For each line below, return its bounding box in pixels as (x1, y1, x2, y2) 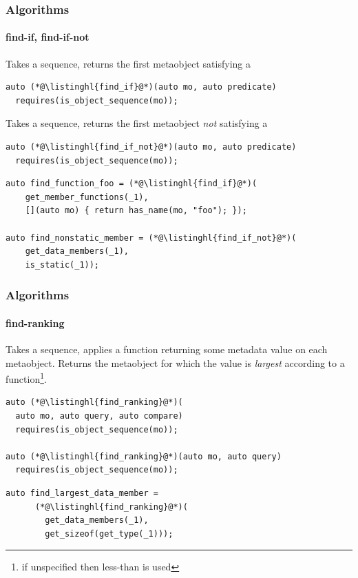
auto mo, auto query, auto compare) (15, 411, 183, 421)
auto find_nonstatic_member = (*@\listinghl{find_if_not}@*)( (6, 232, 297, 243)
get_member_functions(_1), (25, 192, 149, 202)
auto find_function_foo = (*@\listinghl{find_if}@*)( (6, 179, 257, 189)
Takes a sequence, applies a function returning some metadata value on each (6, 342, 328, 356)
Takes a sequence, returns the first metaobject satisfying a (6, 56, 251, 70)
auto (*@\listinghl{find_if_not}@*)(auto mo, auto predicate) (6, 142, 297, 152)
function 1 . (6, 370, 47, 386)
